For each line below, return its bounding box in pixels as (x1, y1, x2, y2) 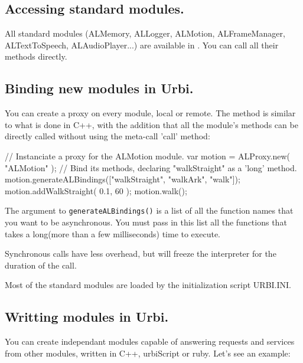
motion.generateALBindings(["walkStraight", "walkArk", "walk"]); (5, 173, 240, 185)
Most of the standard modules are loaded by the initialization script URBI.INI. (5, 279, 292, 291)
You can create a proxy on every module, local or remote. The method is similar (5, 107, 296, 119)
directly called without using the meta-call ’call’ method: (5, 130, 210, 142)
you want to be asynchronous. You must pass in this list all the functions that (5, 216, 287, 228)
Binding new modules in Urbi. (5, 79, 194, 97)
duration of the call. (5, 259, 77, 271)
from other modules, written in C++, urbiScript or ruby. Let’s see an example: (5, 346, 291, 359)
